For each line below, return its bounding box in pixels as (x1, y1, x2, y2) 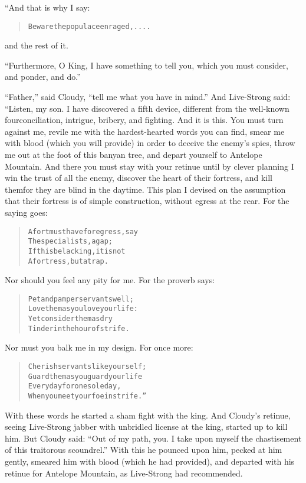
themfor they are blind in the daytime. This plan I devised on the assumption (5, 183, 286, 195)
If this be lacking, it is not (28, 247, 126, 255)
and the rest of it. (5, 39, 68, 51)
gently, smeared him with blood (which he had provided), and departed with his (5, 455, 295, 467)
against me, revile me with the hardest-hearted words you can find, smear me (5, 125, 285, 137)
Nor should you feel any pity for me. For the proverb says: (5, 274, 215, 286)
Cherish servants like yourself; (28, 362, 147, 371)
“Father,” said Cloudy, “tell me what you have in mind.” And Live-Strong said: (5, 90, 291, 103)
